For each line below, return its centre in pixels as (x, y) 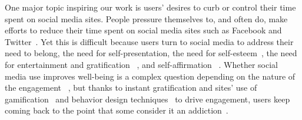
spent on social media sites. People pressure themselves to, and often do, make (146, 18)
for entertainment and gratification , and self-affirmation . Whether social (141, 64)
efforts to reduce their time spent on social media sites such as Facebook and (143, 30)
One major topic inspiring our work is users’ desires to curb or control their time (150, 7)
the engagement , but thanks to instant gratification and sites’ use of (131, 88)
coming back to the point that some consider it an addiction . (117, 110)
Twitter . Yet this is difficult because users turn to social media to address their (149, 41)
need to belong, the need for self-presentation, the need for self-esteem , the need (151, 53)
